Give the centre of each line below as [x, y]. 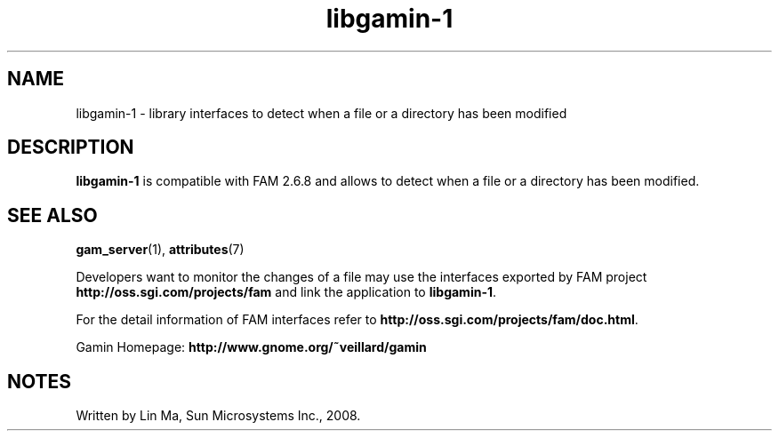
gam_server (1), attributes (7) [160, 250]
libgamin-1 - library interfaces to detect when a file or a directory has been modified [321, 113]
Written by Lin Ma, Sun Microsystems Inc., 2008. [218, 416]
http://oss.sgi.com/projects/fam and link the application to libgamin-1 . [286, 292]
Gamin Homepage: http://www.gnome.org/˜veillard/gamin [251, 347]
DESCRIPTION [71, 147]
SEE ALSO [52, 215]
